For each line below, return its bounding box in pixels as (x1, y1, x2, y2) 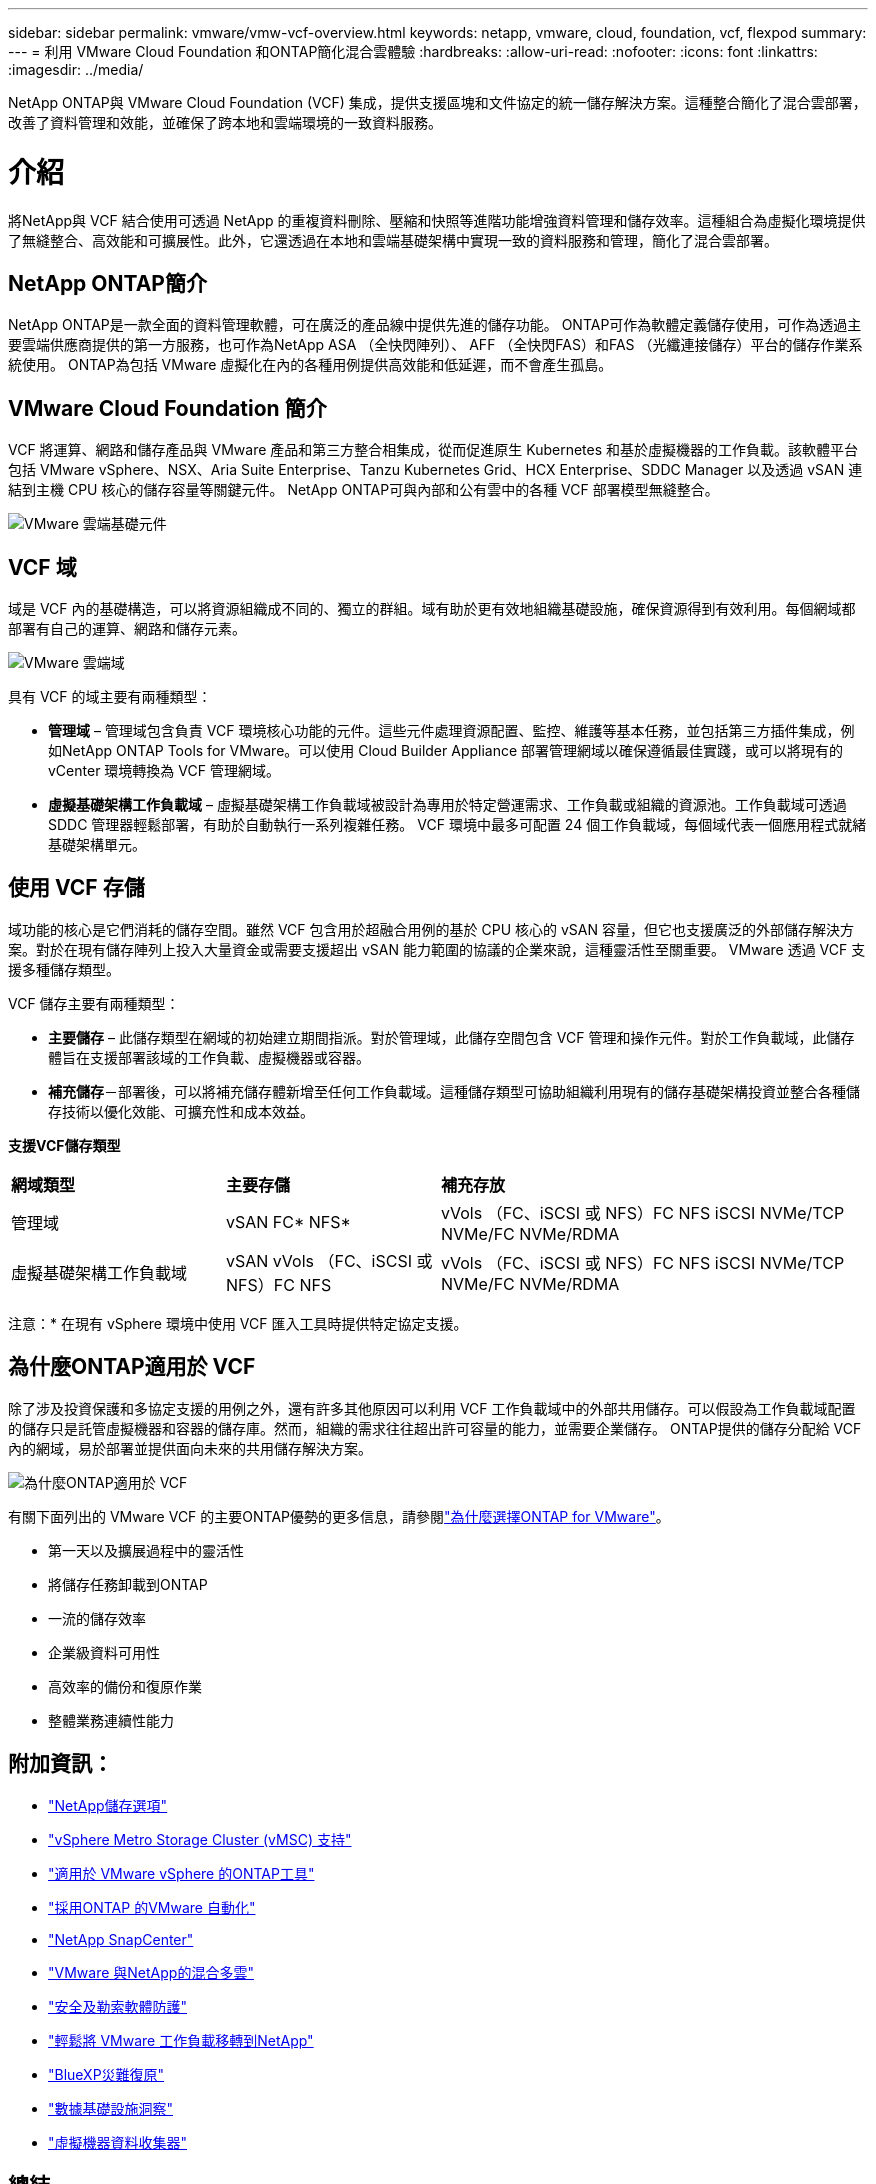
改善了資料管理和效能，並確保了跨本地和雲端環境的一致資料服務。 (8, 114, 442, 131)
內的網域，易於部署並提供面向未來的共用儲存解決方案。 (8, 1439, 372, 1457)
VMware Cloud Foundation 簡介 (8, 395, 327, 421)
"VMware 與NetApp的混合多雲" (48, 1963, 254, 1981)
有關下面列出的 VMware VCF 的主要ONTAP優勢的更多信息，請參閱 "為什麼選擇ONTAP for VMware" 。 (8, 1507, 670, 1525)
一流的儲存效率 (48, 1609, 146, 1627)
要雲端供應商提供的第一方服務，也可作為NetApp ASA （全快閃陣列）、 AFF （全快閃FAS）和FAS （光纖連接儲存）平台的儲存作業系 (8, 336, 863, 354)
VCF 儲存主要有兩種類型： (8, 994, 180, 1012)
